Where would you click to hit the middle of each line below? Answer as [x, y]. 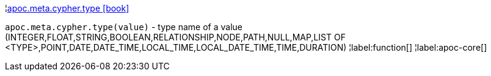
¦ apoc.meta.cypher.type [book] [67, 8]
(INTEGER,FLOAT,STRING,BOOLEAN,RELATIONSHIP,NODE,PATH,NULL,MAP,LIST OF [175, 37]
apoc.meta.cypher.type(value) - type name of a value [124, 27]
